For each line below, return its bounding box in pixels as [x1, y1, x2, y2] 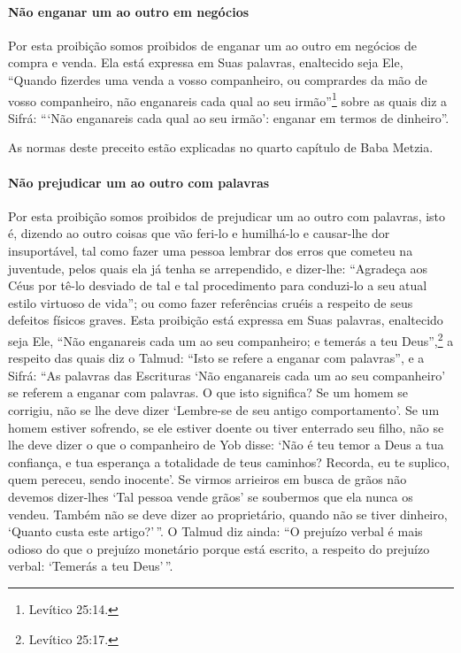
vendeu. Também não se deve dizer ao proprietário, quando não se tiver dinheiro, [8, 504, 448, 523]
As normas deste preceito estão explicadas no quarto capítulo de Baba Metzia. [8, 138, 434, 157]
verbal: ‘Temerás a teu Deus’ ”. [8, 557, 173, 575]
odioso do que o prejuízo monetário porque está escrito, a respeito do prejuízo [8, 539, 430, 557]
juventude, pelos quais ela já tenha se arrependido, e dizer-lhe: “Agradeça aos [8, 258, 428, 277]
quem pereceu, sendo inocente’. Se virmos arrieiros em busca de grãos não [8, 470, 407, 488]
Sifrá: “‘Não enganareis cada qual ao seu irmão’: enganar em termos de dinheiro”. [8, 108, 449, 127]
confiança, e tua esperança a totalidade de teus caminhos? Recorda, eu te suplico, [8, 452, 450, 471]
